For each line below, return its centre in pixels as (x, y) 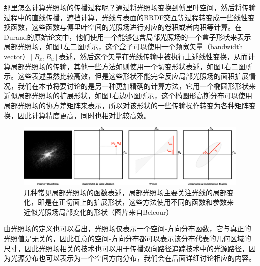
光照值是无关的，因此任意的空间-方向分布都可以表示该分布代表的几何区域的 (128, 238)
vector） (17, 56)
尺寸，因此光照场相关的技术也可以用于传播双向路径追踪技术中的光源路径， (126, 248)
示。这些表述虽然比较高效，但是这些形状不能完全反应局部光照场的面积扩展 (126, 76)
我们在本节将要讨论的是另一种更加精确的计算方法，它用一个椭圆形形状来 (137, 86)
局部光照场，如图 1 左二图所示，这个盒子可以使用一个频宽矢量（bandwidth (124, 47)
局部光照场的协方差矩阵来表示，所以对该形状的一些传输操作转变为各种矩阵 (126, 105)
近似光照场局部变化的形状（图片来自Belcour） (99, 211)
